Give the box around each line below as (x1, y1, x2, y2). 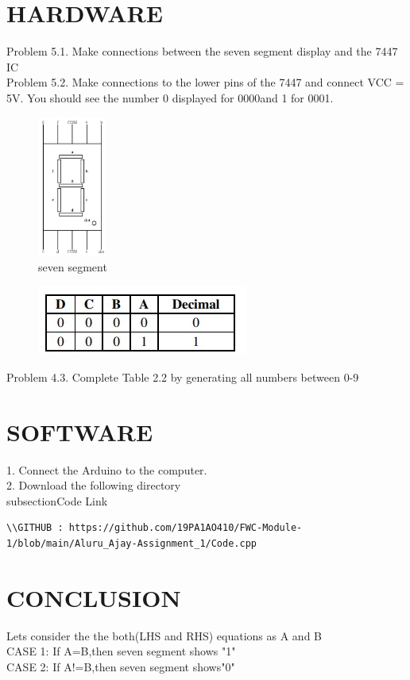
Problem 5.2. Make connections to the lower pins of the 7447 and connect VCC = (6, 74, 404, 90)
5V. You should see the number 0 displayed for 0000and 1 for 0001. (6, 89, 334, 106)
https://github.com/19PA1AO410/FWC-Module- (68, 522, 303, 534)
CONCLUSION (6, 581, 181, 613)
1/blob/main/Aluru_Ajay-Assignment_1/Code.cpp (6, 537, 257, 549)
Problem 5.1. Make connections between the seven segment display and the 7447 (6, 43, 398, 60)
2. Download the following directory (6, 477, 181, 494)
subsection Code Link (6, 492, 108, 509)
